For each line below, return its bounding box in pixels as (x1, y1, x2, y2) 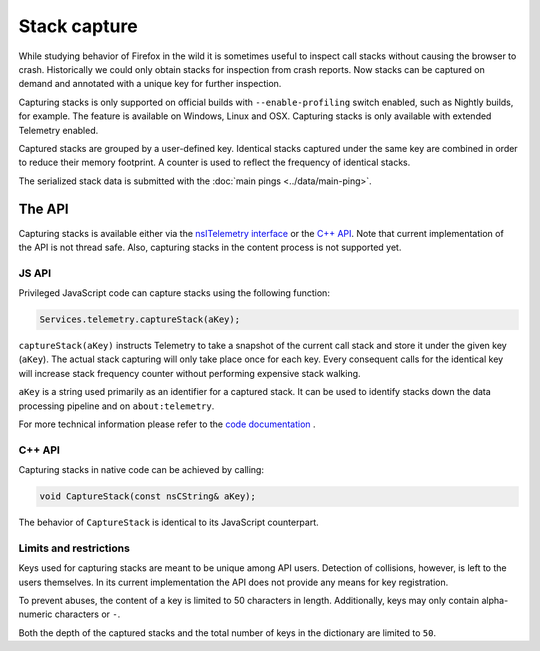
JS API (18, 266, 52, 280)
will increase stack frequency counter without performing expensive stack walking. (18, 367, 361, 379)
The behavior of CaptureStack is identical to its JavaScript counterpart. (18, 516, 319, 529)
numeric (18, 608, 53, 620)
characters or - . (54, 608, 121, 620)
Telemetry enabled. (18, 124, 99, 136)
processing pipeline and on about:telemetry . (18, 400, 215, 412)
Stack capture (18, 15, 139, 37)
